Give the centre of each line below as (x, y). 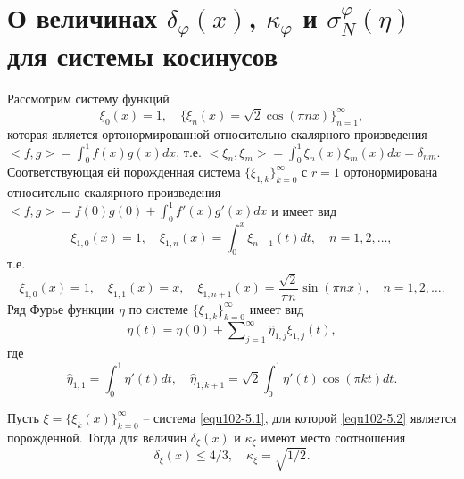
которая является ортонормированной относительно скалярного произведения (217, 133)
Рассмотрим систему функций (88, 99)
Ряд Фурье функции (61, 308)
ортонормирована (391, 172)
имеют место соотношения (333, 437)
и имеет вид (304, 210)
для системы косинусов (143, 56)
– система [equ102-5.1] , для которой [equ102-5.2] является (300, 417)
